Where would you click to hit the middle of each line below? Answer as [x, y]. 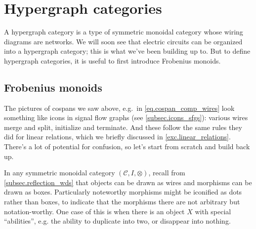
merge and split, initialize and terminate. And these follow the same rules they [123, 127]
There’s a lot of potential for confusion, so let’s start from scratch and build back [127, 147]
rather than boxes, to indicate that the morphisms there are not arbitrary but [122, 202]
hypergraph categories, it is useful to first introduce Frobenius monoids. [112, 60]
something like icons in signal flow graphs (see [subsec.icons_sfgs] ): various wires [126, 117]
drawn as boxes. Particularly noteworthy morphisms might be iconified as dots [123, 192]
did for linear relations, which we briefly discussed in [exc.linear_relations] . [117, 137]
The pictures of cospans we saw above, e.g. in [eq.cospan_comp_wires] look [119, 108]
